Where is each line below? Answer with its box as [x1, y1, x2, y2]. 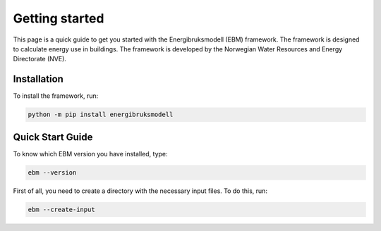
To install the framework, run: [13, 92, 99, 100]
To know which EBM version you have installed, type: [13, 149, 169, 158]
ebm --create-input [28, 205, 95, 213]
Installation [13, 73, 64, 85]
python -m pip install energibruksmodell [28, 111, 174, 119]
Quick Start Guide [13, 131, 93, 143]
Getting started [13, 11, 104, 26]
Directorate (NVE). [13, 55, 67, 63]
